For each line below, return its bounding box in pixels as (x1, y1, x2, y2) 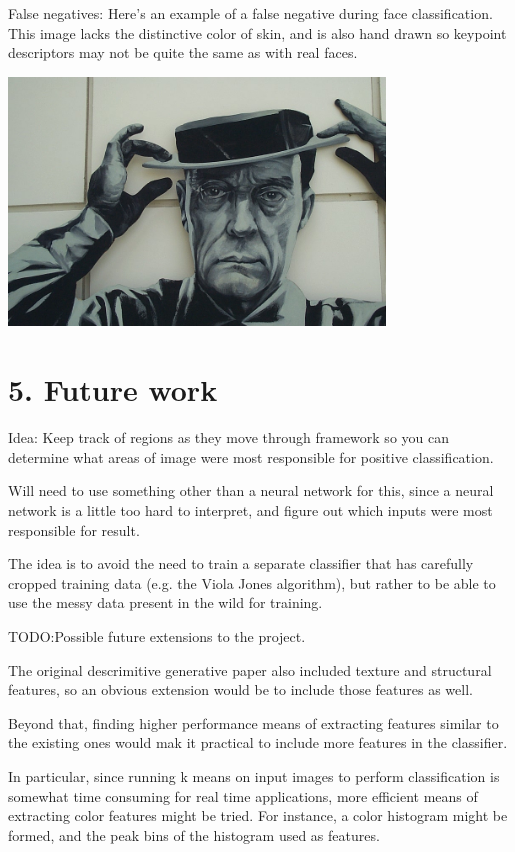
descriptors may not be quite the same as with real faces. (8, 42, 358, 63)
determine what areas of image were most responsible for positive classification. (8, 446, 494, 467)
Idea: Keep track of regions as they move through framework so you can (8, 427, 449, 448)
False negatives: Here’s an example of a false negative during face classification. (8, 3, 493, 23)
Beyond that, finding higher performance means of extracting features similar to (8, 712, 499, 733)
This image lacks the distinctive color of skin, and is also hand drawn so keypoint (8, 22, 507, 43)
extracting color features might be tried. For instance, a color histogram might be (8, 805, 508, 826)
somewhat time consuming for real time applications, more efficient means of (8, 785, 478, 806)
